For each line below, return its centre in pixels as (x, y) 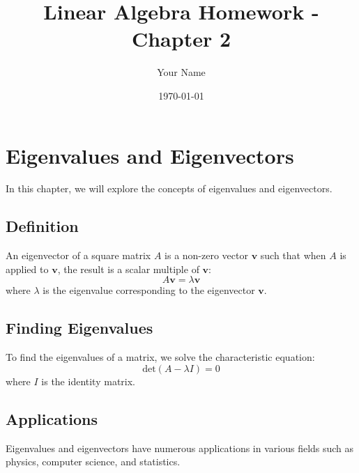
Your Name (181, 72)
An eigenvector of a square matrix (78, 255)
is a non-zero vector (206, 255)
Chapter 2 (181, 39)
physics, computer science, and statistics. (93, 462)
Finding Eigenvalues (79, 328)
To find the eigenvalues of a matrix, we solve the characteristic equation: (160, 357)
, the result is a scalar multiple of (128, 269)
